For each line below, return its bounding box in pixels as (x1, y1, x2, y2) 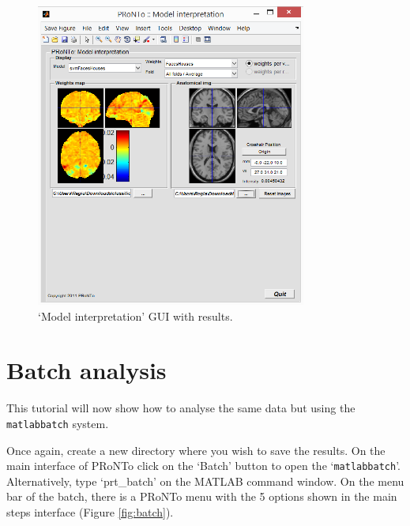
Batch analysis (6, 354, 167, 386)
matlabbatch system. (6, 415, 109, 431)
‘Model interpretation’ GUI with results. (38, 307, 233, 324)
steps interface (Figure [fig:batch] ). (6, 503, 174, 520)
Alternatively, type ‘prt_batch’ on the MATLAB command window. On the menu (6, 472, 404, 489)
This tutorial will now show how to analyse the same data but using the (6, 400, 355, 416)
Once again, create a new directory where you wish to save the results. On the (6, 441, 386, 458)
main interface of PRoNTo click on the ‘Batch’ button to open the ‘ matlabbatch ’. (6, 457, 401, 474)
